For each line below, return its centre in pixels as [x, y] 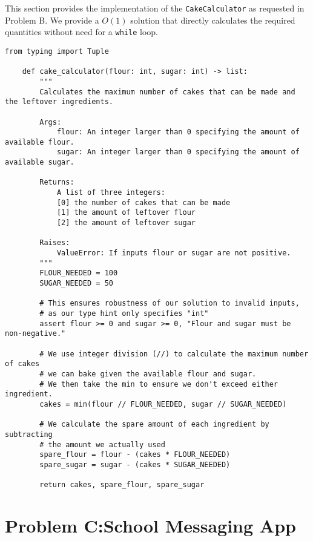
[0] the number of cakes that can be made [143, 202]
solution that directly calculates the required [213, 20]
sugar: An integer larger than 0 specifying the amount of [178, 152]
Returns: [57, 182]
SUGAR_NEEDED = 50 [76, 283]
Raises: [55, 243]
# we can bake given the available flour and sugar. [148, 374]
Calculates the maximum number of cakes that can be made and [167, 92]
